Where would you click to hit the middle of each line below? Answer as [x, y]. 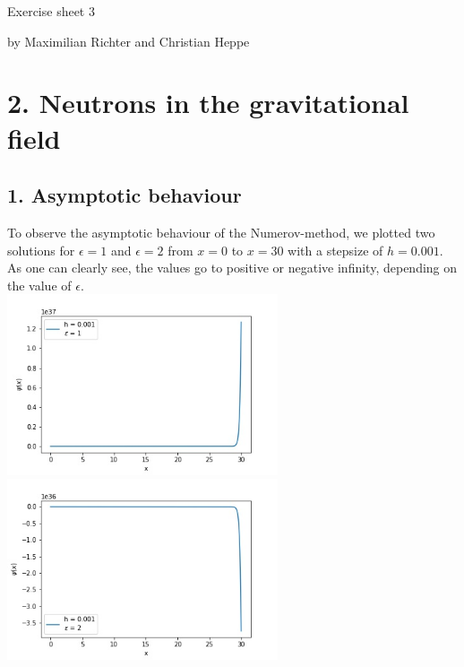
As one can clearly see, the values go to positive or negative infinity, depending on [232, 268]
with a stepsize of [335, 250]
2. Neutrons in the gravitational [208, 103]
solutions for [41, 250]
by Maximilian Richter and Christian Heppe [129, 41]
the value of [39, 285]
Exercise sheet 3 [51, 11]
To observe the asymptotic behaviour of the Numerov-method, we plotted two [221, 232]
